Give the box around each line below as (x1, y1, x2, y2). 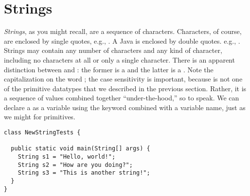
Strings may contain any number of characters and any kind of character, (4, 45, 222, 55)
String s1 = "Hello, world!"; (18, 153, 116, 161)
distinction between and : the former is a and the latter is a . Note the (4, 64, 214, 74)
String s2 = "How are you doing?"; (18, 161, 133, 168)
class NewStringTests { (4, 129, 81, 136)
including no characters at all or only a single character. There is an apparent (4, 54, 235, 65)
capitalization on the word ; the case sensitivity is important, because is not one (4, 74, 243, 84)
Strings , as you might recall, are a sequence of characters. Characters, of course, (4, 26, 242, 36)
